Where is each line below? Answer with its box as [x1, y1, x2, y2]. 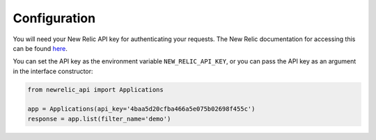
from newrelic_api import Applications [27, 86, 164, 93]
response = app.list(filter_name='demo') [27, 115, 171, 123]
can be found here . [13, 44, 68, 52]
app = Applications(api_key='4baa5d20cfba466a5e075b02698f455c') [27, 105, 256, 113]
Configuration [13, 10, 96, 26]
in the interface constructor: [13, 67, 93, 75]
